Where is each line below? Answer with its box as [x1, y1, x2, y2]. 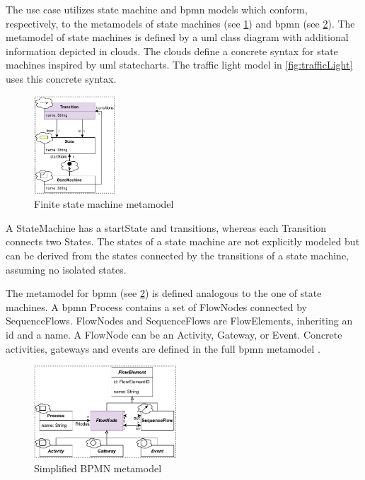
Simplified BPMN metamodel [34, 461, 162, 476]
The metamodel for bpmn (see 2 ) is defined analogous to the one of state [6, 286, 322, 300]
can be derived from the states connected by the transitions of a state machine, [6, 248, 349, 263]
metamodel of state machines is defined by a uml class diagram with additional [6, 30, 349, 45]
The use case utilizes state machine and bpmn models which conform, [6, 2, 308, 16]
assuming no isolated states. [6, 262, 127, 276]
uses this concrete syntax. [6, 71, 117, 86]
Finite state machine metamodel [34, 197, 174, 211]
